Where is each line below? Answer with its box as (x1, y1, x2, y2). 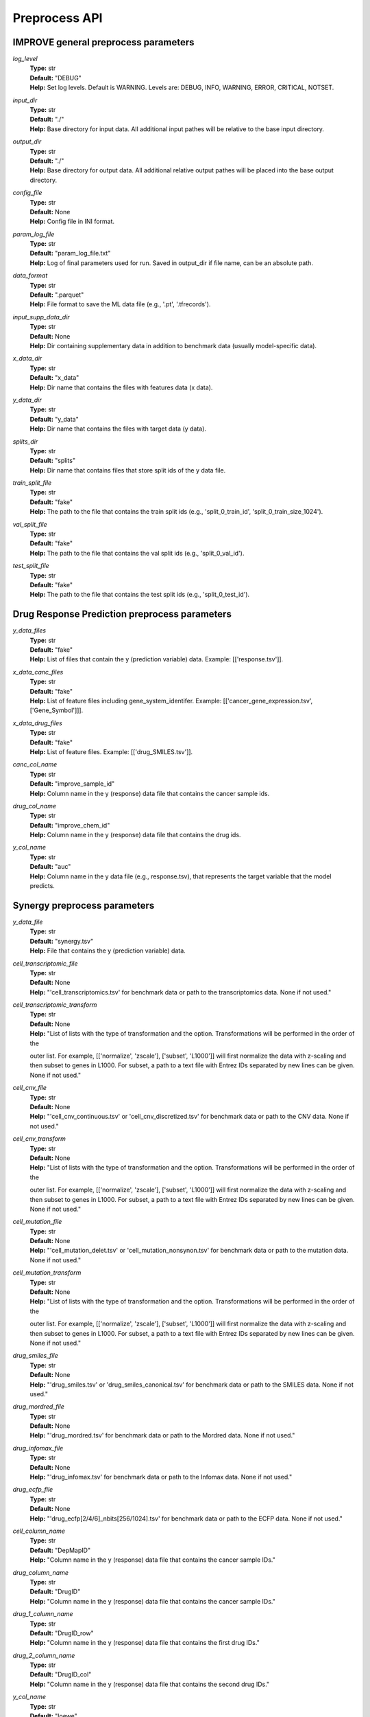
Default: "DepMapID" (29, 1546, 91, 1554)
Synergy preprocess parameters (12, 900, 155, 911)
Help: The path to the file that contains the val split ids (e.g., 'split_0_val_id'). (29, 549, 245, 557)
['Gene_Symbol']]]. (29, 706, 84, 714)
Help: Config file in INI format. (29, 217, 115, 226)
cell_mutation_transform (12, 1269, 82, 1277)
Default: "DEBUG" (29, 73, 82, 82)
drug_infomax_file (12, 1444, 64, 1452)
